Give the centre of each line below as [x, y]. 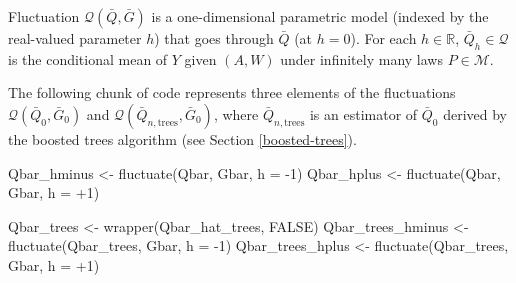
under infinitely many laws [361, 58]
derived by [475, 113]
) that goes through [214, 38]
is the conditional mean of [88, 58]
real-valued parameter [75, 38]
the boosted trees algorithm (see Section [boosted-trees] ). [182, 138]
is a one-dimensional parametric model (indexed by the [320, 16]
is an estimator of [363, 113]
